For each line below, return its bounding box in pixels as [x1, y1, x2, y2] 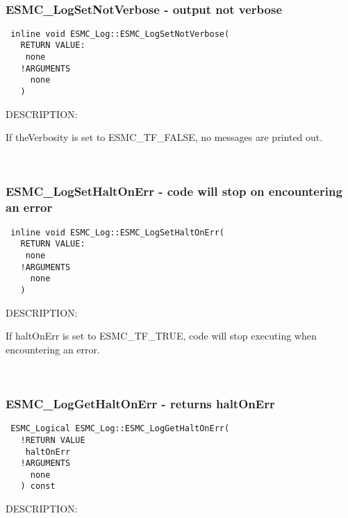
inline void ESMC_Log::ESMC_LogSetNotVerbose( [10, 28, 230, 39]
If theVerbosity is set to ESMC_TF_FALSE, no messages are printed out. [6, 130, 323, 144]
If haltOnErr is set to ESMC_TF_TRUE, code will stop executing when [6, 328, 317, 343]
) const [20, 481, 56, 492]
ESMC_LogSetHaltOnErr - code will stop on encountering [6, 183, 342, 200]
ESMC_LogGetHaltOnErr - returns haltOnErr [6, 394, 275, 412]
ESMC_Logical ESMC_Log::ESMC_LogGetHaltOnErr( [10, 424, 230, 434]
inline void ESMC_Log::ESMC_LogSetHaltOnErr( [10, 227, 224, 237]
